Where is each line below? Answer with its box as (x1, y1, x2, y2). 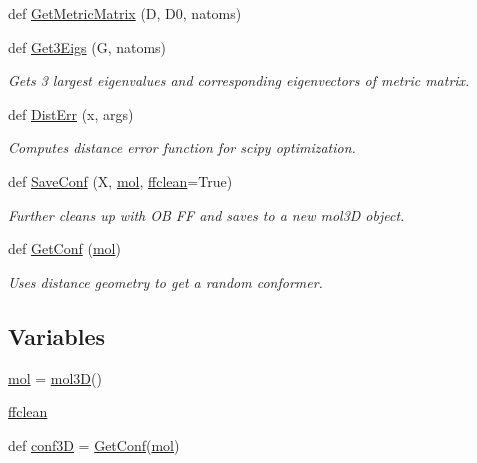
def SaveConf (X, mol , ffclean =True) (8, 170, 233, 191)
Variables (8, 320, 106, 351)
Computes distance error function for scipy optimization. (8, 137, 356, 158)
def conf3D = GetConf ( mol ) (8, 434, 180, 455)
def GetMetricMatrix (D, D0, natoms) (8, 3, 242, 23)
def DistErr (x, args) (8, 103, 134, 124)
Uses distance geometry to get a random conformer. (8, 271, 323, 292)
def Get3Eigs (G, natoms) (8, 36, 167, 57)
